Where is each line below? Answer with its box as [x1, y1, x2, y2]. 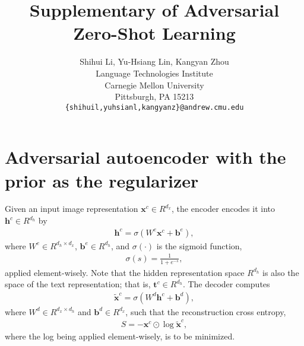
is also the [262, 266, 299, 278]
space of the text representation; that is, [5, 278, 151, 290]
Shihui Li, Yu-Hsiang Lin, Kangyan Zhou [80, 55, 229, 68]
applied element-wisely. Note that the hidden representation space [5, 266, 245, 278]
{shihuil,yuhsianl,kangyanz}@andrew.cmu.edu [65, 103, 244, 112]
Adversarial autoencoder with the [5, 145, 286, 169]
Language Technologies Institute [96, 66, 213, 79]
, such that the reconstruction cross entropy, [125, 305, 286, 318]
